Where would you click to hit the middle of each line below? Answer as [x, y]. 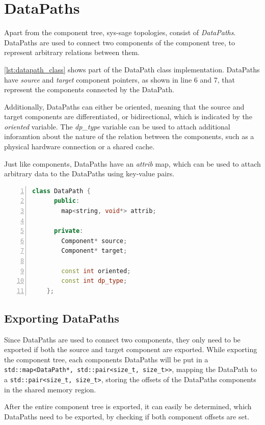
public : [67, 201]
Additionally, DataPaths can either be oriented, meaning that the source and [124, 106]
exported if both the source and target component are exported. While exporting [131, 349]
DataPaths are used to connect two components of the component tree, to [120, 42]
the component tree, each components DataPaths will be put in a [106, 359]
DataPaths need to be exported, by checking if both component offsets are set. [127, 416]
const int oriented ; [96, 271]
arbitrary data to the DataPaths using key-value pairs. [89, 174]
